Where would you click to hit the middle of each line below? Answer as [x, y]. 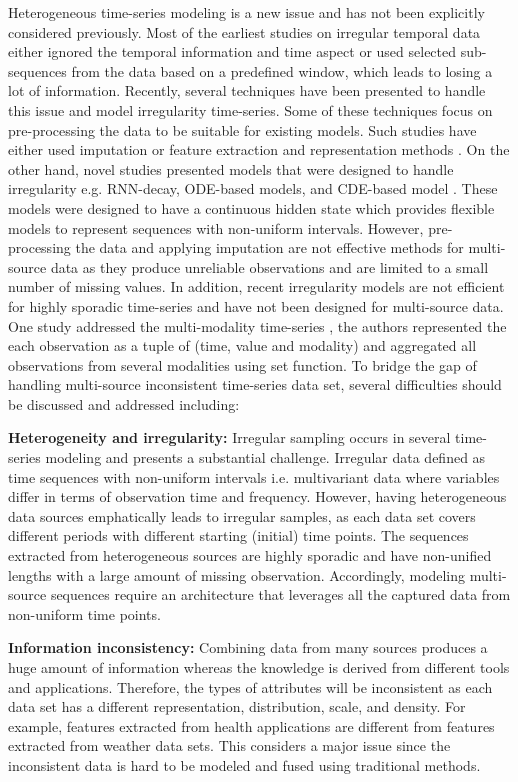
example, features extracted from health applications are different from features [251, 725]
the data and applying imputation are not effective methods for [269, 247]
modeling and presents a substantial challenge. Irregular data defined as [265, 457]
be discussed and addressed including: [124, 403]
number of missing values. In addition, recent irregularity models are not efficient [256, 286]
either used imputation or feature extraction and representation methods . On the [259, 149]
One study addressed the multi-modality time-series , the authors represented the [257, 325]
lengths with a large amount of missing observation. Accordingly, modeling [237, 574]
